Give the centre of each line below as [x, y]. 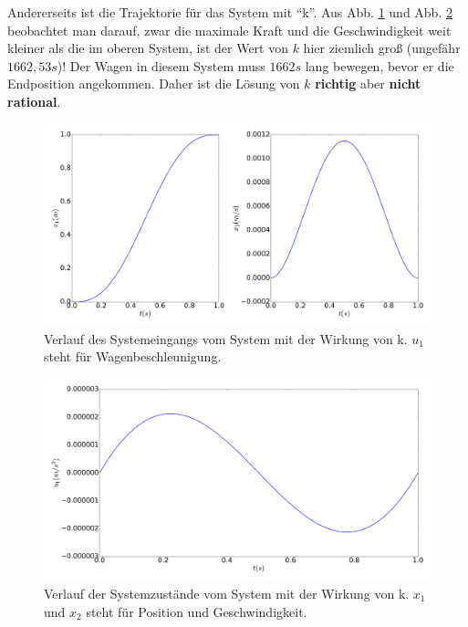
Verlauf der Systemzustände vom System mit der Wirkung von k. [227, 593]
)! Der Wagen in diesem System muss [161, 65]
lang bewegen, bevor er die [380, 65]
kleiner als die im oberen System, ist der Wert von [148, 48]
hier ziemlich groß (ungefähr [382, 48]
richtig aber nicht [368, 84]
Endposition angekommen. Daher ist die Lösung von [154, 84]
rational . [34, 101]
